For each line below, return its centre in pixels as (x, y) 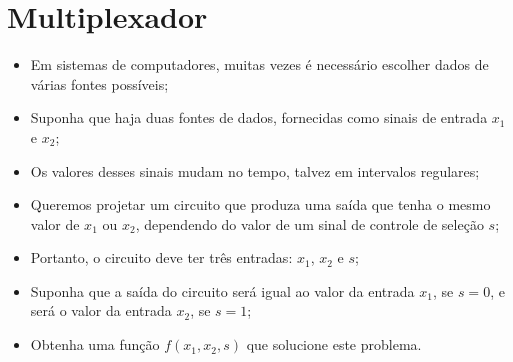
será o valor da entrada (101, 310)
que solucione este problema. (334, 344)
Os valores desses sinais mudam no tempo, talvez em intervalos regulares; (255, 170)
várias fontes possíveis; (99, 83)
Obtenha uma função (95, 344)
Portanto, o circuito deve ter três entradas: (161, 257)
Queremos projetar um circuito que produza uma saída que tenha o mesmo (260, 204)
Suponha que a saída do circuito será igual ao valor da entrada (222, 290)
